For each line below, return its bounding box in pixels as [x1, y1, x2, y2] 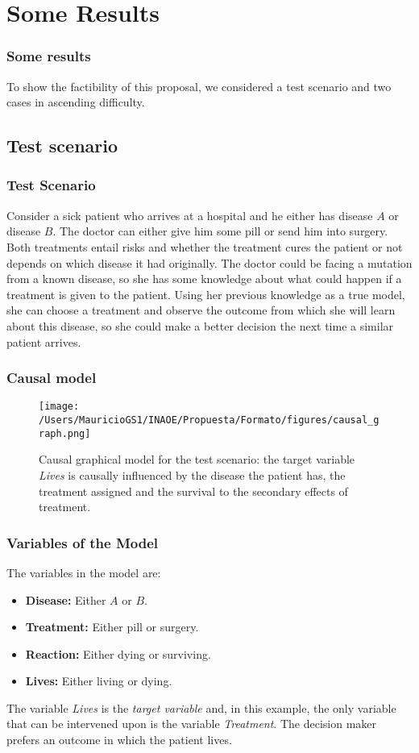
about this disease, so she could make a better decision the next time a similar [6, 317, 394, 334]
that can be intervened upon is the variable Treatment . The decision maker [6, 715, 377, 732]
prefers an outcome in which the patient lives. [6, 731, 232, 748]
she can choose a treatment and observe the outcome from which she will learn [6, 302, 396, 318]
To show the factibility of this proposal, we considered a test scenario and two [6, 77, 392, 94]
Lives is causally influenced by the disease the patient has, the [39, 466, 346, 483]
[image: [39, 401, 80, 413]
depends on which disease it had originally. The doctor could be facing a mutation [6, 254, 413, 271]
